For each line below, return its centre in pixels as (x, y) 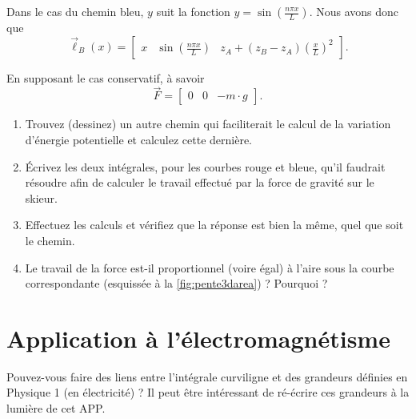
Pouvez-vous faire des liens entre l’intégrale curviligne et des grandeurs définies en (207, 376)
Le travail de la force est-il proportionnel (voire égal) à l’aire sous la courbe (210, 267)
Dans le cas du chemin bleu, (75, 11)
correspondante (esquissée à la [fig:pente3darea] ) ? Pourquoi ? (176, 283)
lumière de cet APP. (56, 408)
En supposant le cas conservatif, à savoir (106, 77)
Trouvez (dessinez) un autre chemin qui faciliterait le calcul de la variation (208, 124)
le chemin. (50, 240)
